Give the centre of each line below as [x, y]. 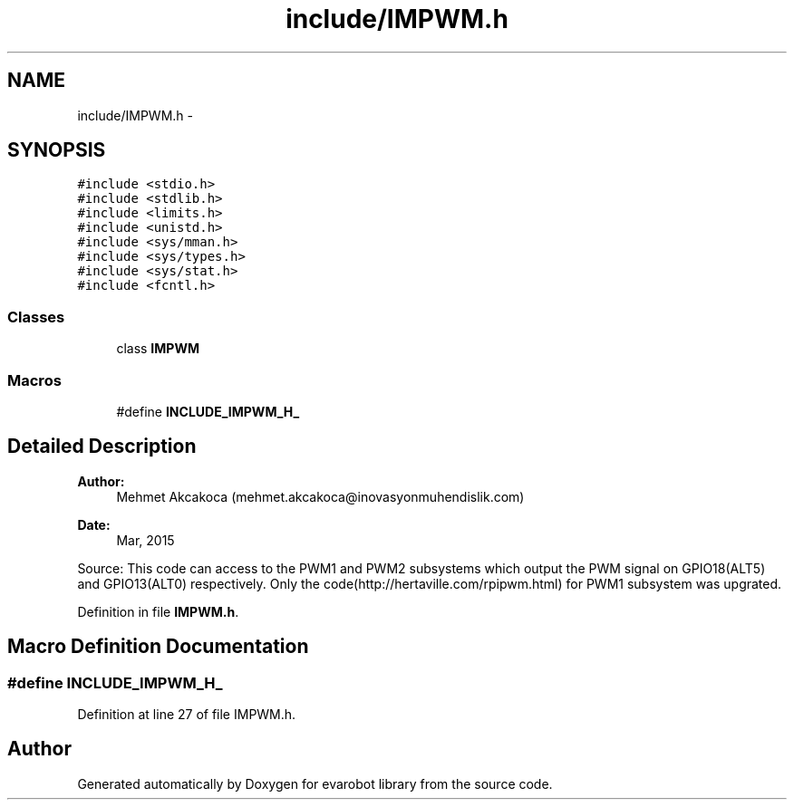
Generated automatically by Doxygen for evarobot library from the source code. [315, 783]
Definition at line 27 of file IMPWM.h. [187, 714]
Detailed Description [102, 447]
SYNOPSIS [57, 150]
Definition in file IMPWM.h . [158, 611]
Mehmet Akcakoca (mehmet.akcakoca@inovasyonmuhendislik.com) [320, 496]
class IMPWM [158, 349]
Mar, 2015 [145, 540]
